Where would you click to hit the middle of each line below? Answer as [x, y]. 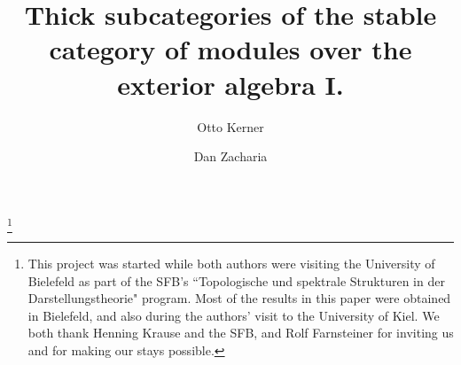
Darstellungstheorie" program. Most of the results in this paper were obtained [239, 298]
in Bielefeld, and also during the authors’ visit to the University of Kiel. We [234, 315]
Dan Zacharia [230, 156]
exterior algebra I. [230, 84]
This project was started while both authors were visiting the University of [231, 264]
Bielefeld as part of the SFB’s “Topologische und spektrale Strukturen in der [236, 280]
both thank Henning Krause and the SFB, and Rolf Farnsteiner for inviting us [241, 333]
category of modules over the [230, 49]
